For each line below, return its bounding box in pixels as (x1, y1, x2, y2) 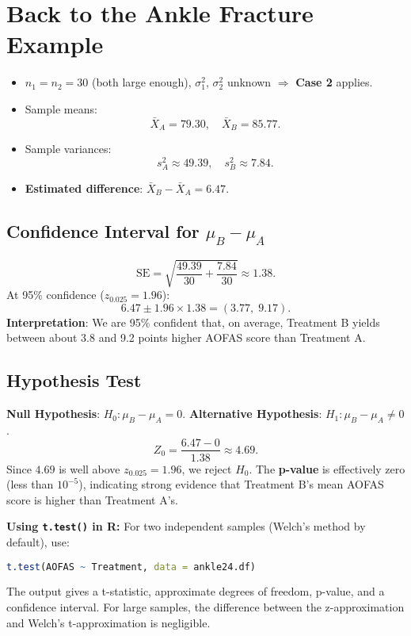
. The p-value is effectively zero (249, 460, 405, 477)
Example (6, 28, 104, 60)
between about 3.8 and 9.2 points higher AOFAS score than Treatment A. (6, 329, 366, 346)
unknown (226, 74, 272, 90)
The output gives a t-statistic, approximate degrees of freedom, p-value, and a (6, 583, 385, 600)
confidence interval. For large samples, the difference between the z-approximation (6, 599, 405, 615)
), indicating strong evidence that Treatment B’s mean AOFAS (78, 476, 384, 492)
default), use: (6, 534, 70, 550)
